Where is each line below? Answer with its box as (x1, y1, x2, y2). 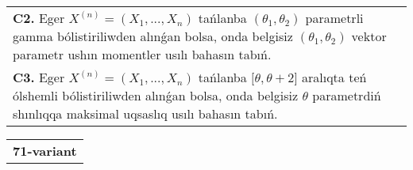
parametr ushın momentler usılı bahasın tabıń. (13, 45, 272, 63)
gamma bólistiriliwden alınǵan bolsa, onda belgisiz (13, 27, 293, 45)
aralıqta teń (301, 68, 367, 86)
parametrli (305, 9, 364, 27)
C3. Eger (13, 68, 65, 86)
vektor (351, 27, 387, 45)
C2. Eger (13, 9, 65, 27)
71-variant (13, 142, 77, 160)
